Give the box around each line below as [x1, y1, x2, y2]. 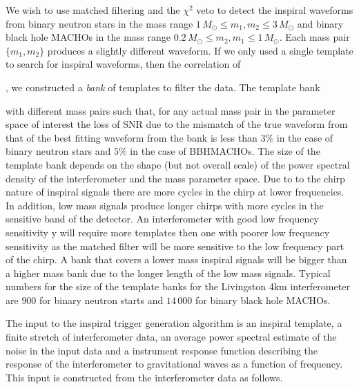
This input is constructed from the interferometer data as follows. [6, 370, 283, 384]
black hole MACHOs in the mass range [6, 30, 171, 44]
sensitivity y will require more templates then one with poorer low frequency [6, 225, 330, 239]
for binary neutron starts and [39, 292, 164, 307]
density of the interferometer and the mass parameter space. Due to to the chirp [6, 171, 345, 185]
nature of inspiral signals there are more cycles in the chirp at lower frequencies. [6, 184, 345, 199]
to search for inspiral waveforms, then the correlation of [6, 57, 241, 71]
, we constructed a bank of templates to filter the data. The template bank [6, 79, 320, 94]
